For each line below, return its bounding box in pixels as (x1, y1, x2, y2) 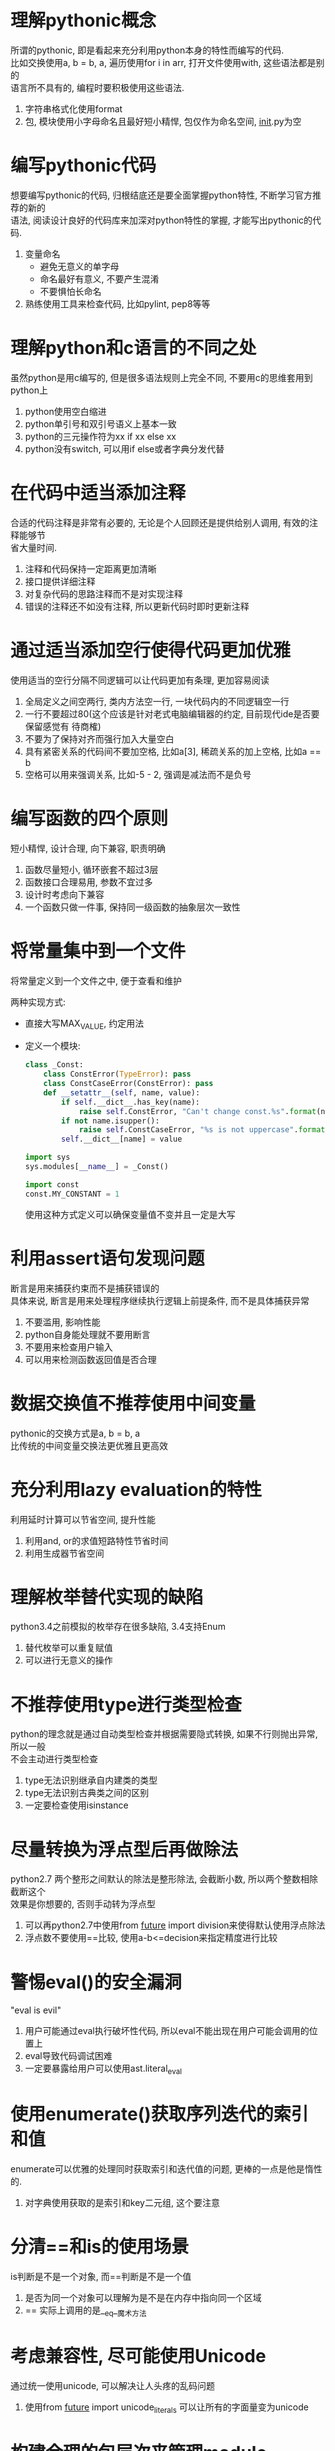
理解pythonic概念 (10, 9, 157, 32)
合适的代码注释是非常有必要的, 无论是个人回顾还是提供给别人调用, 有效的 (10, 516, 310, 528)
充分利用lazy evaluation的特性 (10, 1478, 263, 1501)
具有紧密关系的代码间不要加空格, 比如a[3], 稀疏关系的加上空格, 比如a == (24, 745, 322, 757)
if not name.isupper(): (61, 1116, 160, 1126)
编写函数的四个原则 (10, 807, 169, 830)
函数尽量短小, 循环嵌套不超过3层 (24, 863, 159, 875)
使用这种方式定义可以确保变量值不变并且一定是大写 (24, 1208, 236, 1220)
